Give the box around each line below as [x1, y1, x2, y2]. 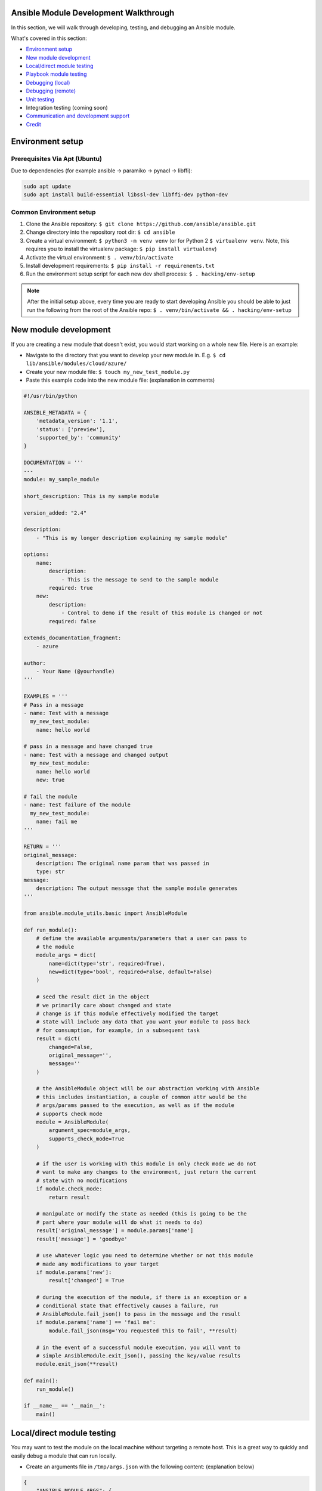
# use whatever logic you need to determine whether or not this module [36, 1252, 253, 1259]
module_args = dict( [36, 952, 97, 958]
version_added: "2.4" [23, 509, 87, 516]
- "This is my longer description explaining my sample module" [36, 534, 228, 541]
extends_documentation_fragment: [23, 635, 122, 641]
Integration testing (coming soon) [26, 104, 109, 112]
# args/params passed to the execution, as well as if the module [36, 1102, 235, 1109]
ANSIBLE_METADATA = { [23, 409, 87, 416]
